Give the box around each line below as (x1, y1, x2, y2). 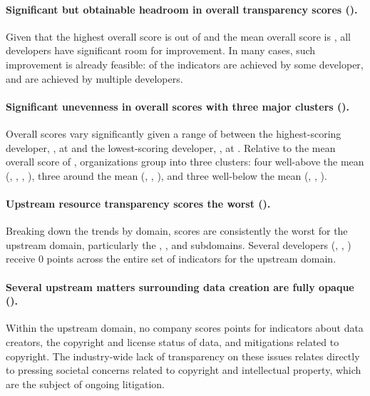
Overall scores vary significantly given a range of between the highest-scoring (6, 126, 341, 141)
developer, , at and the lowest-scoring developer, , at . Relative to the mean (6, 140, 336, 155)
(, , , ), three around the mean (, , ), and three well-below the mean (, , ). (6, 168, 327, 183)
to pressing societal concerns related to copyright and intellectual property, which (6, 362, 361, 377)
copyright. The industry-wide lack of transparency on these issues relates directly (6, 348, 360, 363)
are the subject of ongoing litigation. (6, 376, 165, 391)
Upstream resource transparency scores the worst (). (6, 196, 271, 210)
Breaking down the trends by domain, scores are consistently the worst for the (6, 223, 348, 238)
